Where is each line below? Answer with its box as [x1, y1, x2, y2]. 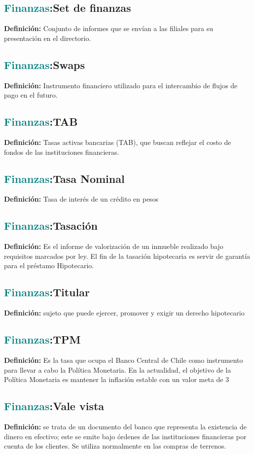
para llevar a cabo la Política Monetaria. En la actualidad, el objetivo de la [4, 364, 231, 375]
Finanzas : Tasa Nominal [4, 171, 125, 186]
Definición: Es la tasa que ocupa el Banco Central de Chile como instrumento [4, 354, 243, 365]
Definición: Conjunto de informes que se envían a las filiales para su [4, 23, 214, 34]
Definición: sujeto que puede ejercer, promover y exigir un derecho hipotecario [4, 308, 245, 318]
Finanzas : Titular [4, 284, 90, 300]
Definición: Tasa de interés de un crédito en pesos [4, 194, 159, 204]
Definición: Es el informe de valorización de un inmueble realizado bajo [4, 241, 223, 251]
